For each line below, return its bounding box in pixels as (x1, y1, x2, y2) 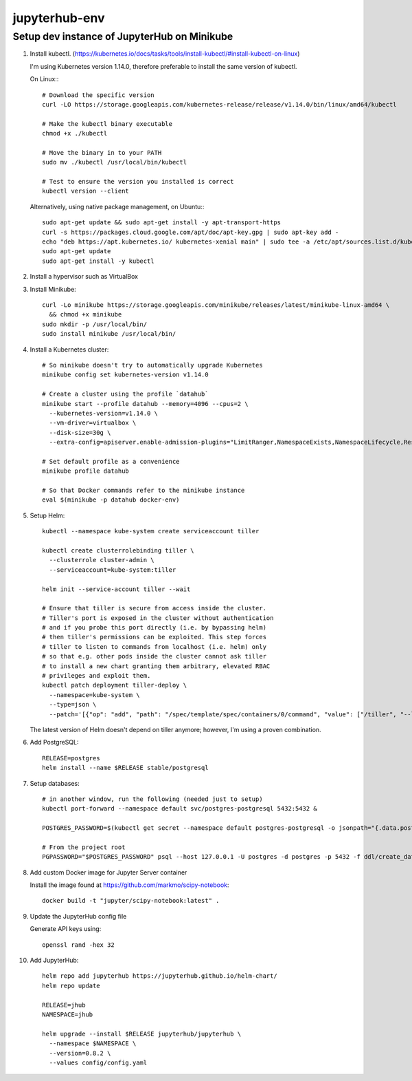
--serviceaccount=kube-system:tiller (49, 566, 176, 574)
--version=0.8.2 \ (49, 1049, 111, 1057)
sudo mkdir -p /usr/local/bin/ (42, 320, 148, 328)
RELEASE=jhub (42, 1001, 86, 1009)
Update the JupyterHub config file (30, 912, 127, 920)
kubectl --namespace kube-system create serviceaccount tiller (42, 527, 260, 535)
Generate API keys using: (30, 925, 102, 933)
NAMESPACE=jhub (42, 1010, 93, 1018)
